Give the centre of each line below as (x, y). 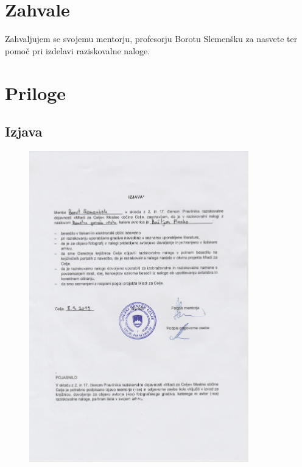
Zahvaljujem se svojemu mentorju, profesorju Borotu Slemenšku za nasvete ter (151, 39)
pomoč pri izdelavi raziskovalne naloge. (78, 50)
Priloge (36, 92)
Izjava (24, 131)
